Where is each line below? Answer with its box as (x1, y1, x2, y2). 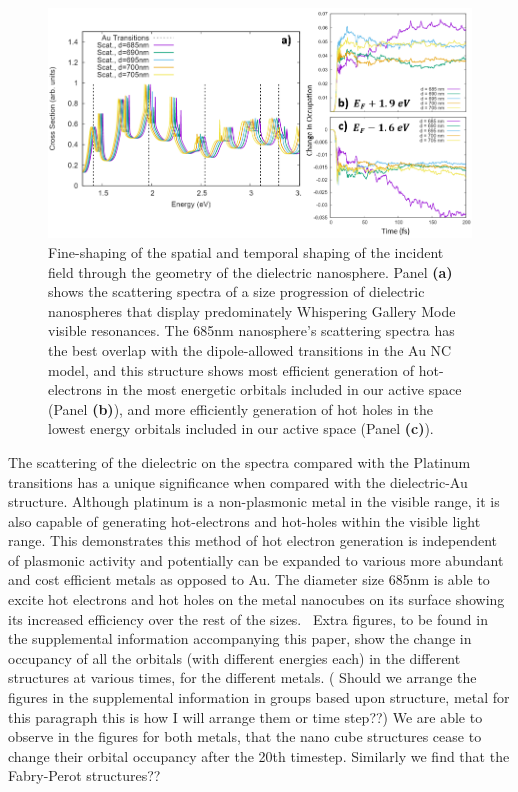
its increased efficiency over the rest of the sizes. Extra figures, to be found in (8, 608, 488, 629)
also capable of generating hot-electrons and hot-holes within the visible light (8, 510, 481, 531)
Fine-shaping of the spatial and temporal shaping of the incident (48, 241, 444, 262)
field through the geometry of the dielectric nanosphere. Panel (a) (48, 261, 453, 282)
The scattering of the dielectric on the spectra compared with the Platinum (8, 451, 471, 472)
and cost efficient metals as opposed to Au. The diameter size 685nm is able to (8, 569, 490, 590)
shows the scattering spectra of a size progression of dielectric (48, 281, 425, 302)
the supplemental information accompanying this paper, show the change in (8, 628, 472, 649)
